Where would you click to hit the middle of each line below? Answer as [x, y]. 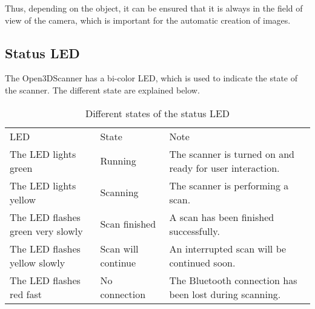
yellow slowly [38, 262]
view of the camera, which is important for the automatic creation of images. [148, 20]
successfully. [194, 231]
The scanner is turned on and [232, 154]
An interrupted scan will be [228, 248]
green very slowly [46, 231]
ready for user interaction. [224, 168]
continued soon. [202, 262]
